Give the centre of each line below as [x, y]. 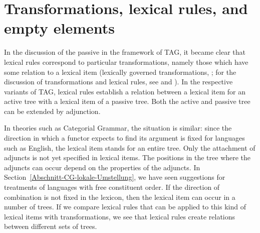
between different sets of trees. [51, 226]
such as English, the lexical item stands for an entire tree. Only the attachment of [130, 147]
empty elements [60, 28]
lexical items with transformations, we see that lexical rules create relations [120, 216]
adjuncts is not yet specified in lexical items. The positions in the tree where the [127, 157]
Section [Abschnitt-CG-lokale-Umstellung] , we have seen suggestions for [115, 177]
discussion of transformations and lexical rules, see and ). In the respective [118, 82]
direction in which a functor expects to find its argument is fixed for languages [124, 138]
